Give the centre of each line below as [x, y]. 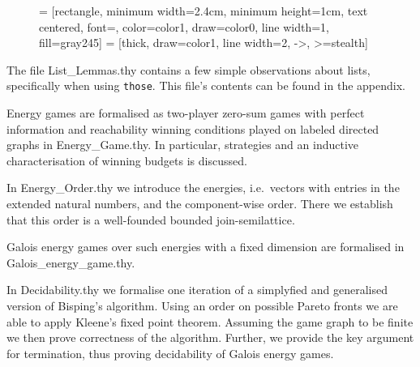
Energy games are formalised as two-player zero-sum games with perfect [186, 113]
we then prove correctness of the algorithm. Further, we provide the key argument [210, 337]
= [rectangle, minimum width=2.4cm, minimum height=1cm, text [204, 11]
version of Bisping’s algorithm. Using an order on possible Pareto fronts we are [202, 305]
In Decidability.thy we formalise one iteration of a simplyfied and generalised [197, 290]
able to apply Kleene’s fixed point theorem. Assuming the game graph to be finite [210, 321]
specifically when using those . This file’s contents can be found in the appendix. [206, 85]
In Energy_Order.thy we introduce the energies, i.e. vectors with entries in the [203, 188]
